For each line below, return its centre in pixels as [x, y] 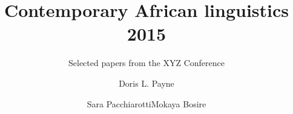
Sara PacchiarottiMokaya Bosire [146, 103]
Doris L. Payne [146, 83]
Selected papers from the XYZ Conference [146, 63]
